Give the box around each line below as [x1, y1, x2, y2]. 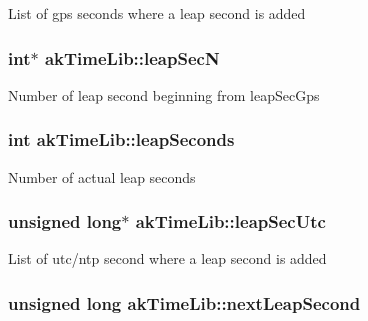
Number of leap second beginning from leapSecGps [8, 84, 320, 105]
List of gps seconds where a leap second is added [8, 3, 306, 23]
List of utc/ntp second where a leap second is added [8, 248, 327, 269]
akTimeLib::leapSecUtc [135, 209, 326, 234]
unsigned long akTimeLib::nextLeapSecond [8, 290, 361, 315]
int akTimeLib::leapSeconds [8, 127, 235, 152]
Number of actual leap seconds [8, 166, 196, 187]
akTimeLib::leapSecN [44, 45, 220, 70]
